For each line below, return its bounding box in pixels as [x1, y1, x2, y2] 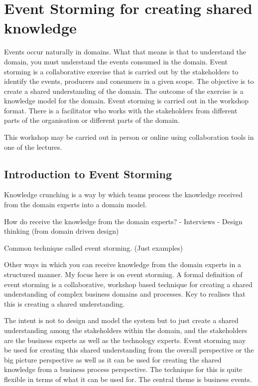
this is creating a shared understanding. [4, 298, 125, 309]
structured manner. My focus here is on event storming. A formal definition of [4, 269, 243, 280]
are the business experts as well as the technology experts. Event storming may [4, 335, 246, 345]
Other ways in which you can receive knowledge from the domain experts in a [4, 259, 241, 270]
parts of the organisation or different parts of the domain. [4, 115, 180, 125]
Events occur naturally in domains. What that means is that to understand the [4, 46, 247, 57]
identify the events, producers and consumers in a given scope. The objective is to [4, 76, 254, 86]
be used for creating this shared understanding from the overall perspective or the [4, 345, 254, 355]
